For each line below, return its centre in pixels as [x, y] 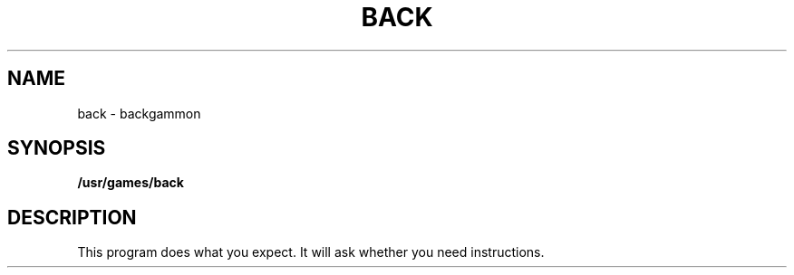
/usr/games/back [131, 183]
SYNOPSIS [57, 148]
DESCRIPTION [72, 217]
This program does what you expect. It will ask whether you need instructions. [311, 252]
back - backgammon [139, 113]
